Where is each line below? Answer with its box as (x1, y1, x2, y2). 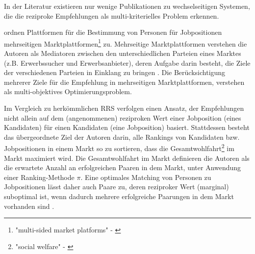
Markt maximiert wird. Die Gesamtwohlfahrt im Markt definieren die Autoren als (4, 152, 250, 163)
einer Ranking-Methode (4, 172, 75, 182)
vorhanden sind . (4, 201, 54, 211)
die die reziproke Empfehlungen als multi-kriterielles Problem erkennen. (4, 10, 219, 21)
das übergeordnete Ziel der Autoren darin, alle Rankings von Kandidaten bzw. (4, 131, 240, 142)
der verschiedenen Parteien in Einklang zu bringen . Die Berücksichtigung (4, 67, 226, 77)
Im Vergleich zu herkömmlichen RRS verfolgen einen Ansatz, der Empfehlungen (4, 103, 244, 113)
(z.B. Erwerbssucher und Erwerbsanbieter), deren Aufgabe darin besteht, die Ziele (4, 57, 251, 68)
